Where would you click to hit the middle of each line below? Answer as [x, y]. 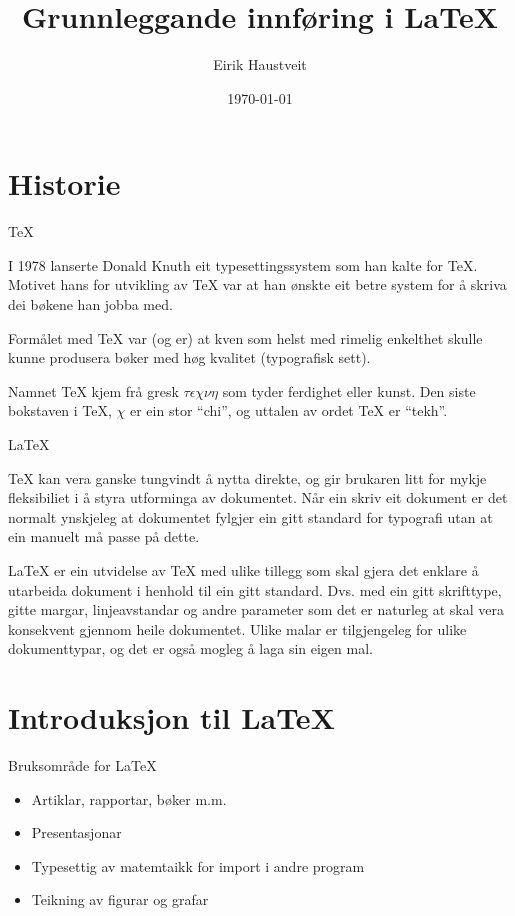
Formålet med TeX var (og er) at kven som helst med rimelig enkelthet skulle [245, 337]
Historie [64, 183]
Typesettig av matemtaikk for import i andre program [198, 865]
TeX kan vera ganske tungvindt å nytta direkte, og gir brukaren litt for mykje [247, 477]
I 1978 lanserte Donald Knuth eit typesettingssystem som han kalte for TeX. [243, 264]
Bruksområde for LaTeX [82, 765]
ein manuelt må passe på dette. [104, 536]
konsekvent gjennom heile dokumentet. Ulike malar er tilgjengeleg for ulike [237, 628]
